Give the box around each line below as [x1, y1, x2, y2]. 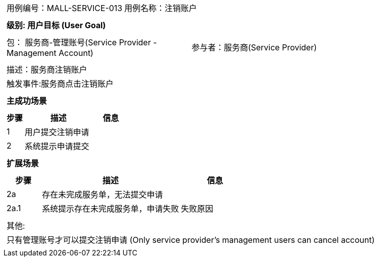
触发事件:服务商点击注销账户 [7, 79, 114, 89]
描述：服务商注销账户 [7, 64, 88, 75]
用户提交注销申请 [25, 127, 90, 137]
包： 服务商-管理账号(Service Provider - [7, 37, 157, 47]
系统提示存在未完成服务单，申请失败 [42, 204, 179, 214]
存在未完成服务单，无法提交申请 [42, 189, 163, 200]
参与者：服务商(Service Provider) [191, 42, 317, 52]
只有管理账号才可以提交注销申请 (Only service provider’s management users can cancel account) [7, 235, 375, 245]
